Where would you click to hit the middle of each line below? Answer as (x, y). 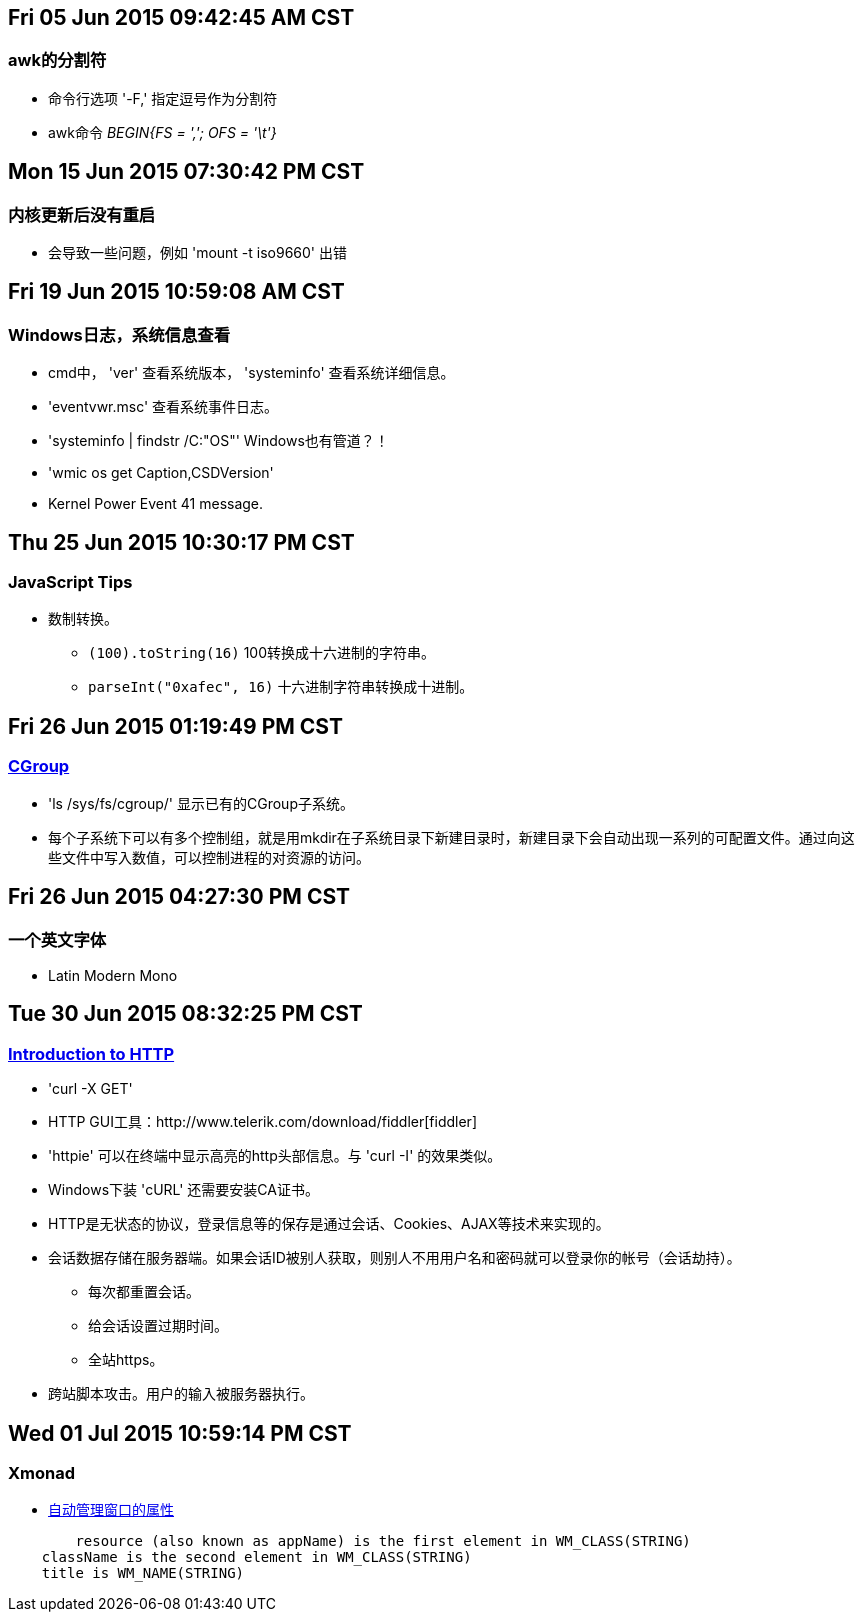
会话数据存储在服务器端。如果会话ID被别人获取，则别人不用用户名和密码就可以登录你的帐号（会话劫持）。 (394, 1258)
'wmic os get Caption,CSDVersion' (161, 473)
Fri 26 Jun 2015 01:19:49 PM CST (175, 726)
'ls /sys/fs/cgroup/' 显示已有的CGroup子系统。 (201, 803)
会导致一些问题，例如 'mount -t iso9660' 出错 (198, 253)
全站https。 (126, 1360)
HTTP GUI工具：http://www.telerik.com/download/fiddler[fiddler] (262, 1122)
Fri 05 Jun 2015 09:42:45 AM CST (181, 17)
